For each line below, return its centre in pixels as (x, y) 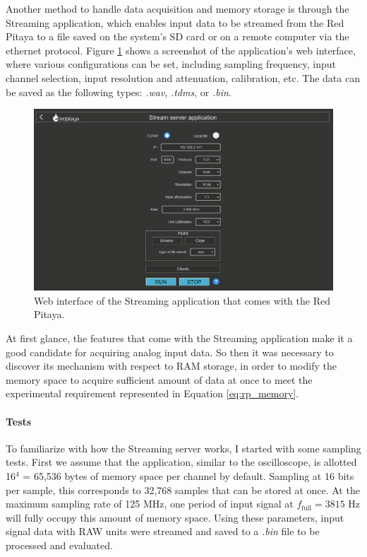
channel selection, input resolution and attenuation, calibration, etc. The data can (183, 77)
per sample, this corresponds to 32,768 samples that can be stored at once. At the (183, 489)
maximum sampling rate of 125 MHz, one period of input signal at (150, 504)
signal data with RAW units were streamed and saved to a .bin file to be (163, 531)
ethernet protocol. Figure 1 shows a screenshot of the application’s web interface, (181, 50)
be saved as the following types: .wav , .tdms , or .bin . (119, 92)
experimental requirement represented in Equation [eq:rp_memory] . (152, 393)
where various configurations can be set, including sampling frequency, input (171, 64)
